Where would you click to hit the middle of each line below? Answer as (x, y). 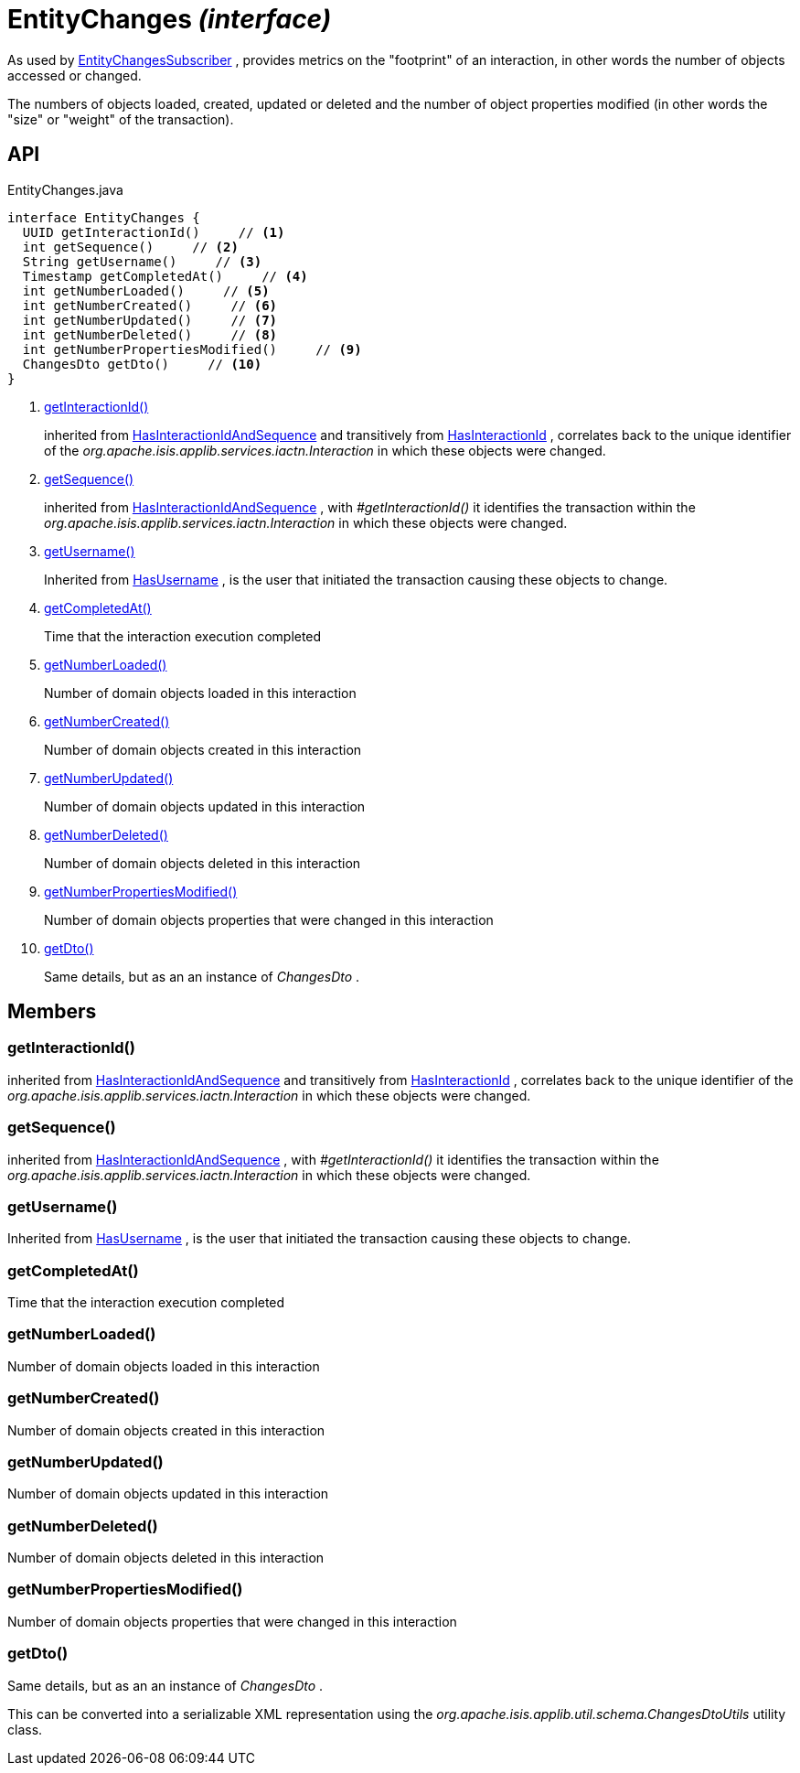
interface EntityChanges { (104, 217)
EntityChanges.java (65, 189)
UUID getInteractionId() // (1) (154, 232)
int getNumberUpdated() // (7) (150, 320)
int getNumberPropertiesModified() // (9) (192, 349)
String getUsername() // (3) (142, 261)
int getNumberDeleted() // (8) (150, 334)
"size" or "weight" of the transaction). (121, 119)
